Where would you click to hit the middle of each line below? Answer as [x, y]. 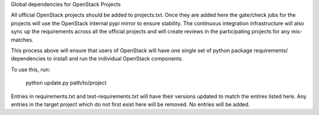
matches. [22, 40]
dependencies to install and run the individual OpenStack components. [97, 59]
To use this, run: [30, 69]
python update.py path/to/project [66, 83]
